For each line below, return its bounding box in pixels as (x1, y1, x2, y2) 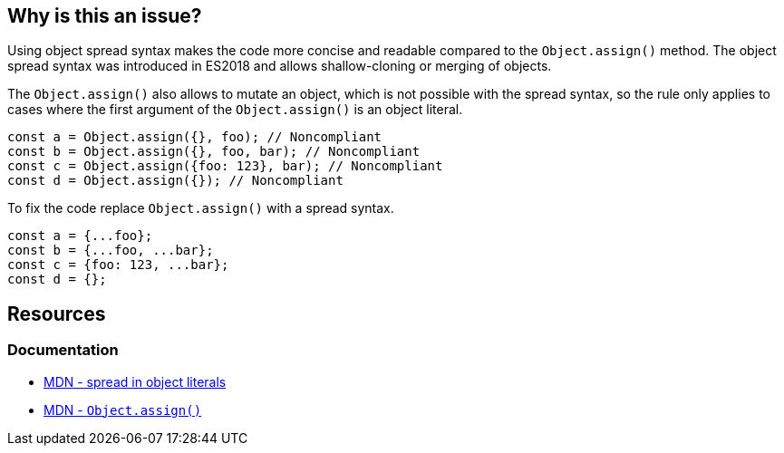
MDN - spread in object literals (44, 373, 227, 390)
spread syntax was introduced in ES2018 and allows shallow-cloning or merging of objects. (7, 58, 552, 74)
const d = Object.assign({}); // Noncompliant (7, 173, 344, 188)
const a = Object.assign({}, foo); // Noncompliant (7, 130, 382, 145)
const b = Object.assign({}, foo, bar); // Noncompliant (7, 144, 421, 159)
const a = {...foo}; (7, 228, 153, 244)
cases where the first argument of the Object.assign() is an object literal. (7, 101, 463, 118)
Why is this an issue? (7, 5, 202, 27)
